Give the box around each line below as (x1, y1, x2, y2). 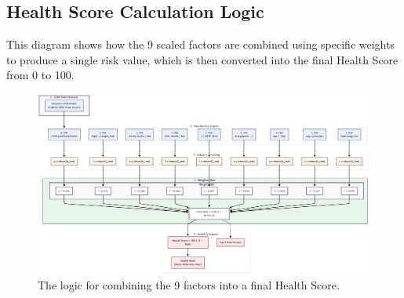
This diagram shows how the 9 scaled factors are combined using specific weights (6, 36, 395, 53)
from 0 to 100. (6, 67, 75, 83)
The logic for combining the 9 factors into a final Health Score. (38, 277, 340, 293)
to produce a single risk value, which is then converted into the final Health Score (6, 51, 399, 67)
